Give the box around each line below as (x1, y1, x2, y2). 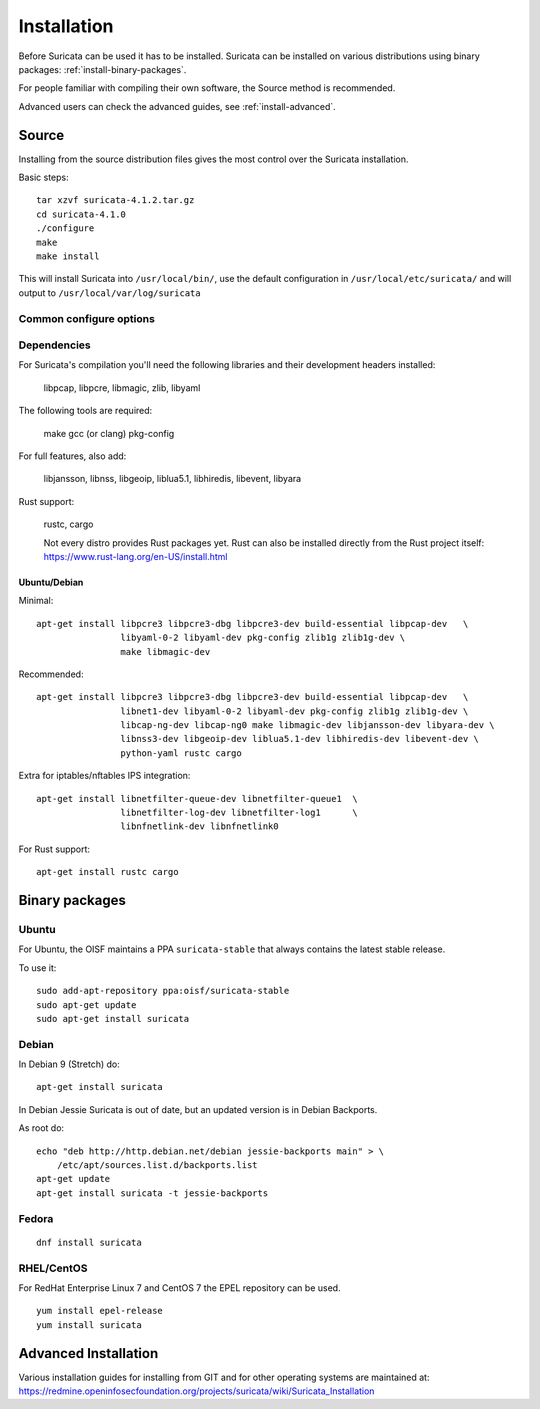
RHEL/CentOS (18, 1261, 88, 1275)
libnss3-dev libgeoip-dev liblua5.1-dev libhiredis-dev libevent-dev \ (120, 733, 480, 745)
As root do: (18, 1122, 65, 1134)
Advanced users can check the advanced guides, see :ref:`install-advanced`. (18, 100, 337, 112)
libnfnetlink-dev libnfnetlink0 (120, 821, 279, 832)
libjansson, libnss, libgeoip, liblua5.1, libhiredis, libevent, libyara (43, 473, 302, 485)
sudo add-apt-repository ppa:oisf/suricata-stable (36, 985, 290, 997)
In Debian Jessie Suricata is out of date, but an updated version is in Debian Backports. (18, 1103, 378, 1115)
